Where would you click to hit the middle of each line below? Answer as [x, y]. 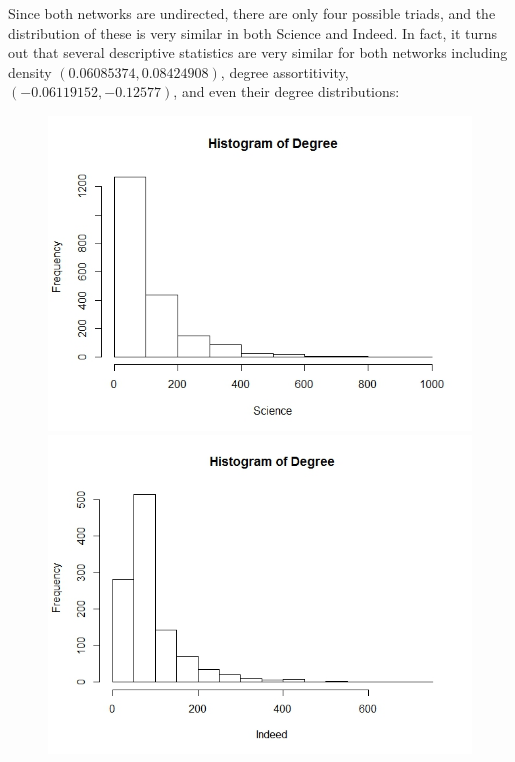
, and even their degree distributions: [286, 91]
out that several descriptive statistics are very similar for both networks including [258, 52]
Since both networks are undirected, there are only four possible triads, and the [252, 13]
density [30, 71]
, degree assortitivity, [284, 71]
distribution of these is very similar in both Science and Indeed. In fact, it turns [253, 32]
